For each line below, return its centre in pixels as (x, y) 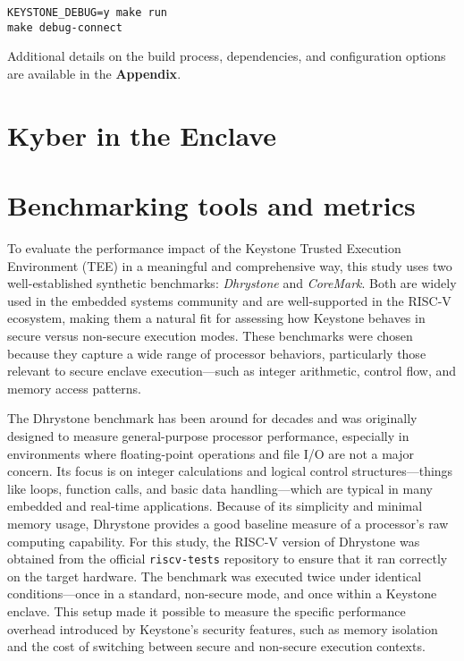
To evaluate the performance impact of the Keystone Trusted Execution (204, 248)
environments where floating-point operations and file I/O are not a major (211, 453)
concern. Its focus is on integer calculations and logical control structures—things (230, 471)
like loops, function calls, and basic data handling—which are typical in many (220, 488)
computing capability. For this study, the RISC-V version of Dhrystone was (214, 541)
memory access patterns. (74, 388)
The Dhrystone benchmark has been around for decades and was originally (212, 418)
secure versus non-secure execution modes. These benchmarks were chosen (210, 335)
